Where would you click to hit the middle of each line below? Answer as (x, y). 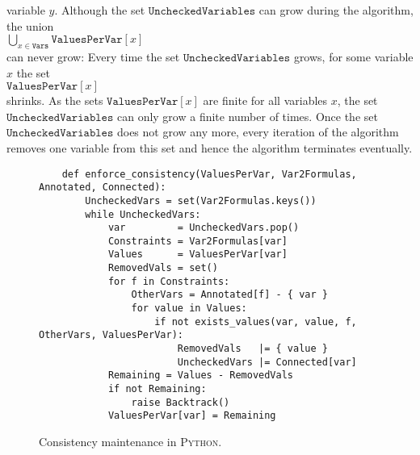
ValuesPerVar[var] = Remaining (192, 416)
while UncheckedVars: (143, 214)
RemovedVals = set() (163, 268)
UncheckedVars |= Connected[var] (267, 362)
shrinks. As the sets (55, 100)
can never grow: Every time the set (93, 56)
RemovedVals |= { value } (252, 349)
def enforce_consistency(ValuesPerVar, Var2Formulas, (209, 174)
